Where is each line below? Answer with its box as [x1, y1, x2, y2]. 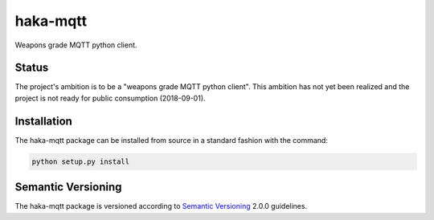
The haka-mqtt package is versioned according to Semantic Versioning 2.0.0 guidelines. [14, 202, 308, 211]
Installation [14, 114, 72, 128]
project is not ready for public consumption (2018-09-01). [14, 93, 206, 103]
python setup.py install [31, 157, 130, 166]
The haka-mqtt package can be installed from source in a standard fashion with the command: [14, 135, 329, 145]
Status [14, 61, 49, 75]
